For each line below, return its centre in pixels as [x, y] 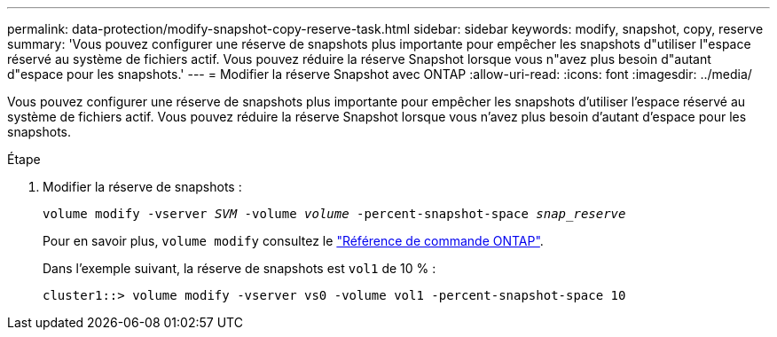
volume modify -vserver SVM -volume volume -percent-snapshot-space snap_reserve [334, 214]
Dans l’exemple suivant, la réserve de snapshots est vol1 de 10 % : [239, 268]
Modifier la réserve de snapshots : [142, 187]
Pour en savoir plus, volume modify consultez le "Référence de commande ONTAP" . [293, 241]
